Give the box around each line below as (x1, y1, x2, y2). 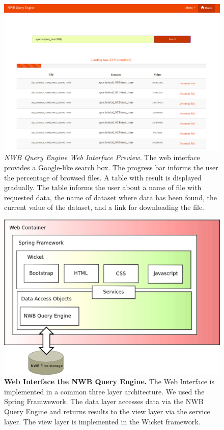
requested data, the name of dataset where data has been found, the (4, 192, 217, 202)
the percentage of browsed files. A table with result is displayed (4, 172, 202, 182)
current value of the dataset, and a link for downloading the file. (4, 202, 205, 212)
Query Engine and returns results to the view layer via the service (4, 406, 210, 417)
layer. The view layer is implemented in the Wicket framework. (4, 416, 201, 426)
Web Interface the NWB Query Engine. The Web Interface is (4, 376, 214, 387)
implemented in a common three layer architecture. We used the (4, 386, 205, 396)
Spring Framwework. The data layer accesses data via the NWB (4, 396, 204, 407)
